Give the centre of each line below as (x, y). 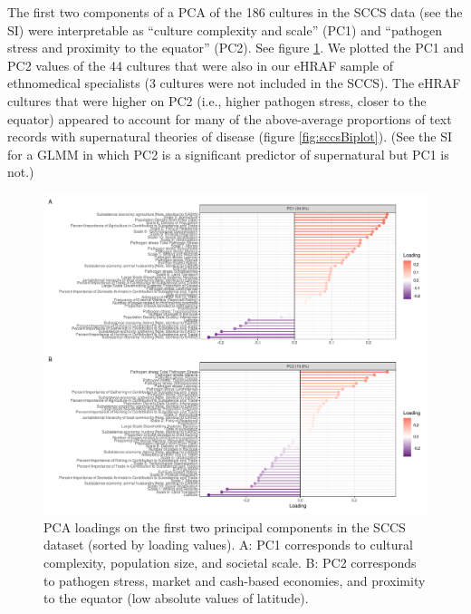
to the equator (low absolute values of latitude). (176, 598)
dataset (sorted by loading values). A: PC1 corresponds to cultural (228, 545)
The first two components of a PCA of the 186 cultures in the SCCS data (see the (235, 12)
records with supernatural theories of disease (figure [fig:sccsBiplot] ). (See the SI (230, 136)
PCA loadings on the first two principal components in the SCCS (225, 526)
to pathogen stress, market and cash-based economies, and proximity (235, 580)
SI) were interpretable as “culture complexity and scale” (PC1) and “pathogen (225, 29)
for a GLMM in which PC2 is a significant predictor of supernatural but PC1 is (228, 154)
